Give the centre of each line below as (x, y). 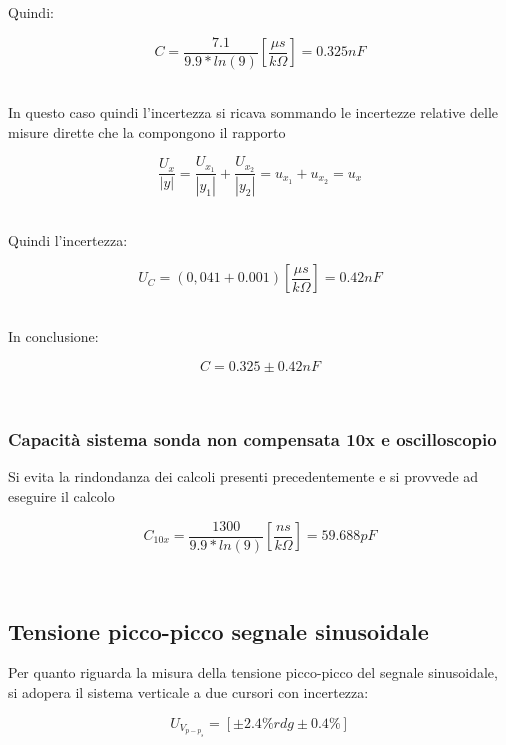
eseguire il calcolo (61, 495)
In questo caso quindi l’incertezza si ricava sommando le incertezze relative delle (253, 112)
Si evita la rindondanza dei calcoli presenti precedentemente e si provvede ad (243, 476)
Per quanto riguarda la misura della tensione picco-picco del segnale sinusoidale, (253, 672)
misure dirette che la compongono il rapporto (147, 131)
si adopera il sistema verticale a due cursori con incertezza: (188, 692)
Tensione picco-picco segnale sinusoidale (218, 630)
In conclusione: (53, 335)
